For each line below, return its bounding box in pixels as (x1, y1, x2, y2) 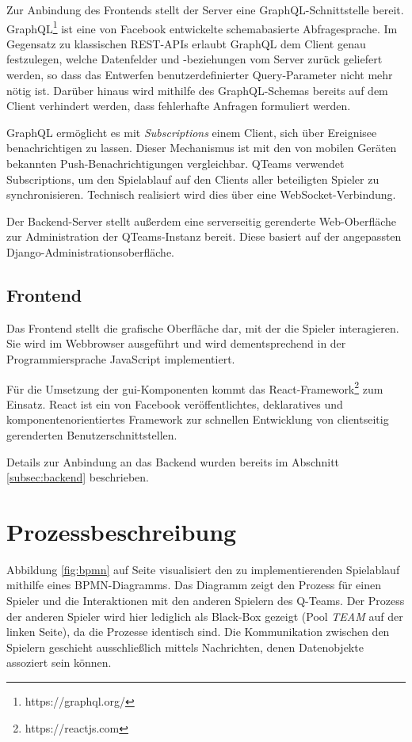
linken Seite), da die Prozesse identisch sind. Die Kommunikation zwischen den (6, 623, 390, 640)
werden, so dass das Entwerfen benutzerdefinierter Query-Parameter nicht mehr (6, 67, 393, 83)
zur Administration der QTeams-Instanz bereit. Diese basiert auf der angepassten (6, 228, 402, 245)
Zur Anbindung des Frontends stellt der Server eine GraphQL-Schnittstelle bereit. (6, 2, 404, 17)
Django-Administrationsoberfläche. (6, 243, 175, 260)
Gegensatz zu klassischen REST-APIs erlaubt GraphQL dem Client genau (6, 35, 366, 51)
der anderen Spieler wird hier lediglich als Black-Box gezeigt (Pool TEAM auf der (6, 607, 403, 624)
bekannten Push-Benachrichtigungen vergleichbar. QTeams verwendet (6, 155, 345, 171)
